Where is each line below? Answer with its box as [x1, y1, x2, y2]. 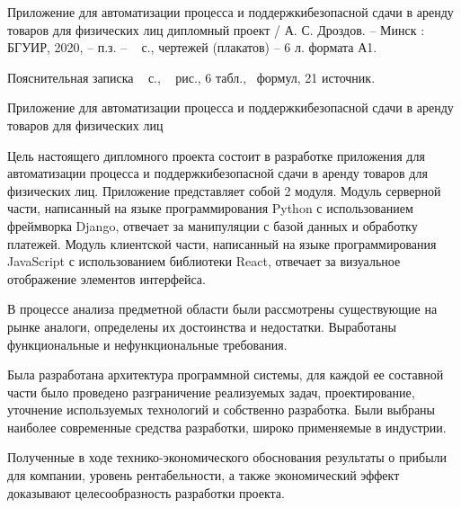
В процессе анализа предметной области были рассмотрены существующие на [7, 299, 438, 318]
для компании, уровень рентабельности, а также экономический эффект [7, 466, 400, 485]
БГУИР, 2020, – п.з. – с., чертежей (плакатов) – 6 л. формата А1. [7, 38, 377, 57]
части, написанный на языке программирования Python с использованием [7, 199, 413, 218]
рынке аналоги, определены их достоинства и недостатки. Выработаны [7, 316, 396, 335]
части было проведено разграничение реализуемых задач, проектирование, [7, 382, 415, 401]
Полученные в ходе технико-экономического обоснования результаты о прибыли [7, 448, 448, 467]
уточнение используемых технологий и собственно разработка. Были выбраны [7, 400, 436, 419]
